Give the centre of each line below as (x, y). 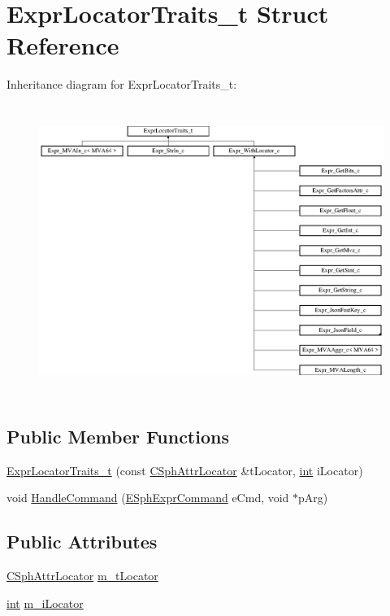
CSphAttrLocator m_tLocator (82, 576)
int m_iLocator (45, 603)
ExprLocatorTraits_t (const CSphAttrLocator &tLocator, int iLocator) (185, 470)
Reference (63, 45)
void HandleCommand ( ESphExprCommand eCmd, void (148, 498)
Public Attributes (82, 542)
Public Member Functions (118, 437)
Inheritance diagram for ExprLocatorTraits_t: (122, 84)
